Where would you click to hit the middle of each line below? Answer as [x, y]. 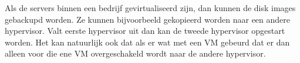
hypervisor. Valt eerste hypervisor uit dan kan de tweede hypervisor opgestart [145, 31]
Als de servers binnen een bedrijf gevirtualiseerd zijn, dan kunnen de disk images [150, 8]
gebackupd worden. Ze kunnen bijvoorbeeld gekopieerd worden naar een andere [147, 19]
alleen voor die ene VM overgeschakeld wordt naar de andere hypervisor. [135, 53]
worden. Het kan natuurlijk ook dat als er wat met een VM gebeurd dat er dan [147, 42]
